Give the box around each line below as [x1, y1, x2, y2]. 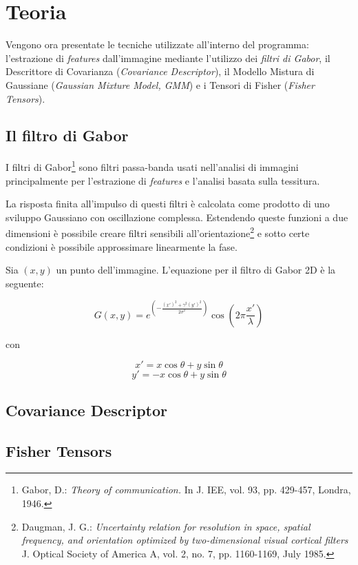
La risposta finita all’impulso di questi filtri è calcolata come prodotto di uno [6, 196, 330, 211]
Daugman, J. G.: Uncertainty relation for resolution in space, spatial [21, 519, 310, 533]
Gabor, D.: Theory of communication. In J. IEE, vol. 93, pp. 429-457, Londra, [21, 482, 351, 497]
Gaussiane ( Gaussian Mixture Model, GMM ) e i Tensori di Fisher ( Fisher [6, 77, 315, 92]
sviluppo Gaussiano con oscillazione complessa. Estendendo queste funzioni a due [6, 209, 348, 224]
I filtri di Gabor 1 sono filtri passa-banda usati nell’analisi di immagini [6, 158, 299, 174]
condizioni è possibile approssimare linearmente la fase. [6, 239, 238, 254]
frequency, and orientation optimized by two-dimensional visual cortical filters [21, 533, 348, 547]
